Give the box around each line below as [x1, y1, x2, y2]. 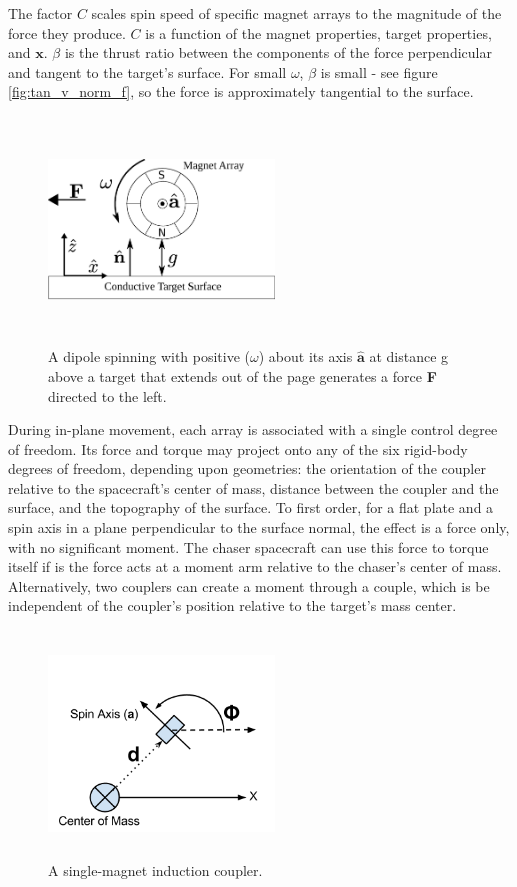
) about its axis [258, 346, 353, 367]
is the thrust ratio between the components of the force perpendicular [64, 42, 492, 63]
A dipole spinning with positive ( [48, 346, 251, 367]
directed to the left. [48, 385, 167, 406]
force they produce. [8, 22, 126, 43]
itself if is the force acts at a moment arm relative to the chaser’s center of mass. [8, 556, 502, 577]
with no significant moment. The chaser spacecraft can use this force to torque [8, 536, 489, 557]
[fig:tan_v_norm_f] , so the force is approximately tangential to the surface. [8, 81, 474, 102]
